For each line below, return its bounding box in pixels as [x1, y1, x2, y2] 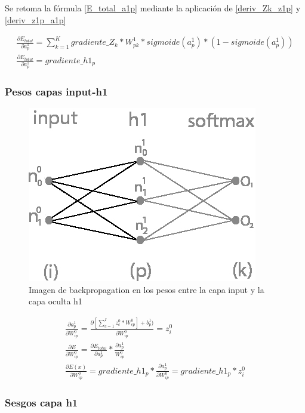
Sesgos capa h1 [5, 395, 78, 410]
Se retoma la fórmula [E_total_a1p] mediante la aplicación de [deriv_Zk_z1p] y [5, 2, 301, 14]
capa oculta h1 [29, 295, 82, 307]
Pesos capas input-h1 [5, 84, 108, 98]
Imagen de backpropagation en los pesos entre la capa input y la [29, 283, 264, 295]
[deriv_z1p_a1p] [5, 13, 66, 26]
